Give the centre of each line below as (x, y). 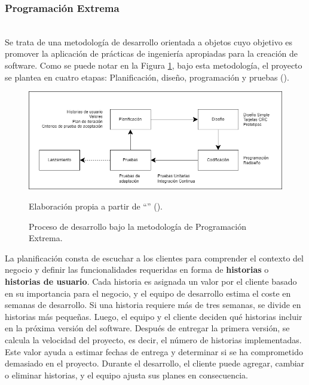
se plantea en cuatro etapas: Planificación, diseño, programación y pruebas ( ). (147, 77)
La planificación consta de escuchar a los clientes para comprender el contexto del (154, 258)
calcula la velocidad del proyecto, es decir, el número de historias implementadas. (153, 340)
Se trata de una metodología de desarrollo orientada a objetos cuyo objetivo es (149, 41)
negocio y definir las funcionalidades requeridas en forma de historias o (137, 269)
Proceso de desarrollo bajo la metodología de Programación (137, 226)
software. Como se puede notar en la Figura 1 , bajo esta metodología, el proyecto (154, 65)
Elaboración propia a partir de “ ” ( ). (96, 206)
